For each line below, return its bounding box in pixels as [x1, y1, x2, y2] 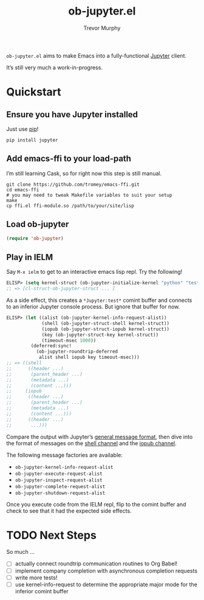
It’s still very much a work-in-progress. [6, 64, 103, 71]
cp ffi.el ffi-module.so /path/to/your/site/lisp [6, 202, 135, 209]
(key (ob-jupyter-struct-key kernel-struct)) [41, 332, 159, 338]
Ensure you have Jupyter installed [6, 109, 138, 120]
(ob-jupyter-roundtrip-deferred [36, 349, 118, 355]
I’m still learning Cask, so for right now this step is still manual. [6, 169, 162, 177]
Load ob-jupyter [6, 219, 69, 230]
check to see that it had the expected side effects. [6, 507, 132, 514]
